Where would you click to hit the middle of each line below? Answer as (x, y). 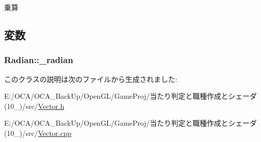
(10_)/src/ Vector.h (34, 106)
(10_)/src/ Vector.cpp (38, 133)
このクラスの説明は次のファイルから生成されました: (91, 79)
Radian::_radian (39, 60)
